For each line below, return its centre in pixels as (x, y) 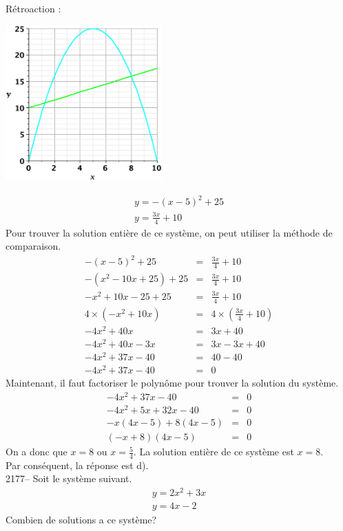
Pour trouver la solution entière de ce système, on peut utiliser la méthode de (169, 232)
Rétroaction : (33, 8)
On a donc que (37, 452)
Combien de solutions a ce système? (81, 520)
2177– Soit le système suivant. (69, 478)
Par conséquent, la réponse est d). (77, 465)
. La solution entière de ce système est (214, 452)
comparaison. (33, 246)
